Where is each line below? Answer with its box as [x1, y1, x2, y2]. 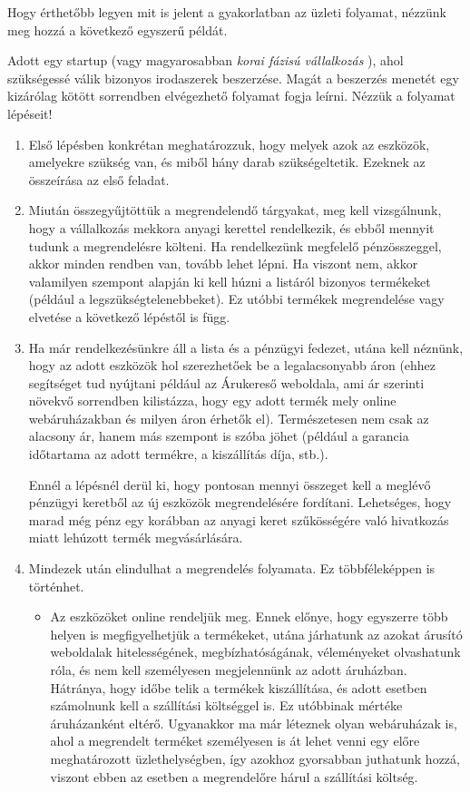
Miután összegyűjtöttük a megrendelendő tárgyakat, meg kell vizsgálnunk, [28, 200, 442, 220]
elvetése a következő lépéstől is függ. [28, 307, 230, 326]
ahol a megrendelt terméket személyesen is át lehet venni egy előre [50, 731, 420, 750]
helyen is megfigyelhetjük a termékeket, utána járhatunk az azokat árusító [50, 624, 463, 643]
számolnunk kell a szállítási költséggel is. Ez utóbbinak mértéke [50, 696, 403, 715]
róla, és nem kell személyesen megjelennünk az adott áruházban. [50, 660, 407, 679]
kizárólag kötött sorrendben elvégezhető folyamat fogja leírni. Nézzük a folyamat [7, 86, 455, 105]
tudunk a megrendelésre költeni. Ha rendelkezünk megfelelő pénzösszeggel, [28, 236, 442, 255]
